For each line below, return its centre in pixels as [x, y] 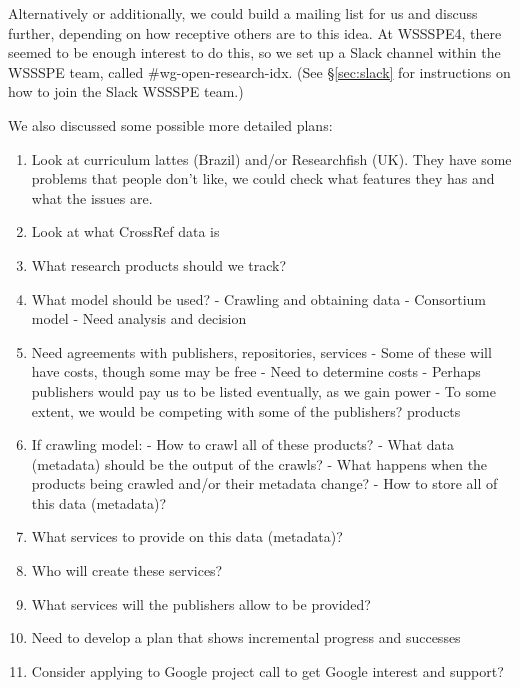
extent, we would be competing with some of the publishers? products [246, 410]
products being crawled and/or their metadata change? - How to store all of [264, 483]
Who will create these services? [127, 570]
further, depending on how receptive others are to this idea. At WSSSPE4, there [255, 32]
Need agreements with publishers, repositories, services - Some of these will [261, 351]
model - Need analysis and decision [139, 318]
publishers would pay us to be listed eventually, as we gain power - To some [263, 390]
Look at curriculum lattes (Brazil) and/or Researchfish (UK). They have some [271, 158]
